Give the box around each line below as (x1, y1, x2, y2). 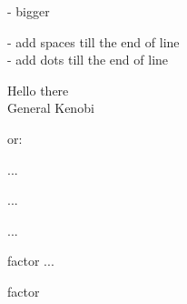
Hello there (7, 80, 69, 99)
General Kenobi (7, 98, 94, 117)
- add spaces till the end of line (7, 32, 180, 51)
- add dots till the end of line (7, 50, 169, 69)
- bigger (7, 2, 50, 20)
